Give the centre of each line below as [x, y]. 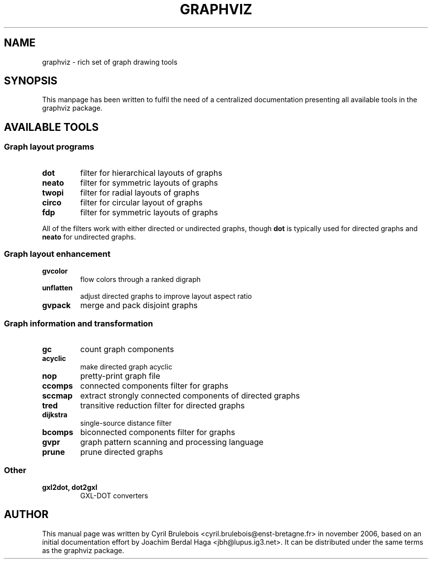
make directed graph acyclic [126, 367]
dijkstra [55, 415]
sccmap [57, 396]
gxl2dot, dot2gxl [70, 487]
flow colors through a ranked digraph [140, 280]
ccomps [57, 386]
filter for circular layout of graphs [141, 202]
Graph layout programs [49, 147]
